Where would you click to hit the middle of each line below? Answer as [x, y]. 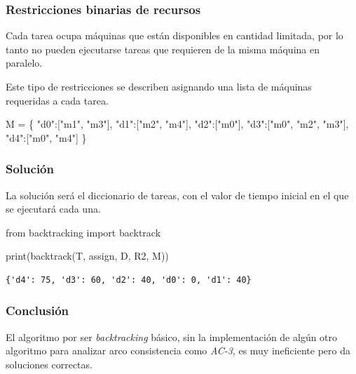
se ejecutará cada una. [53, 209]
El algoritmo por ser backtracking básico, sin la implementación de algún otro [172, 336]
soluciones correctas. [49, 364]
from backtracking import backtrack [83, 232]
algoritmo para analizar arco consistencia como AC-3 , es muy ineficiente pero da [178, 350]
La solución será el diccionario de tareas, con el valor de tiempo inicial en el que [177, 195]
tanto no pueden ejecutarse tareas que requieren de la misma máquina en [163, 49]
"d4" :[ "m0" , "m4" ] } [46, 137]
